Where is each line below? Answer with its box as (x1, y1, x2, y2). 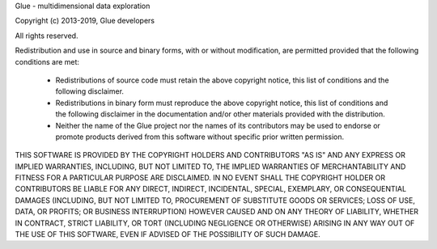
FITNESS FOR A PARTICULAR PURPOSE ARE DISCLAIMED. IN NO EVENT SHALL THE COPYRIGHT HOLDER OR (15, 173, 386, 183)
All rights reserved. (15, 31, 78, 40)
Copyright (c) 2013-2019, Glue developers (15, 16, 155, 26)
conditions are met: (15, 57, 80, 66)
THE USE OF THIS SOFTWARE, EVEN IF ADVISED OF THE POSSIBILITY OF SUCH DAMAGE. (15, 230, 321, 239)
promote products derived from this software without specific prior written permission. (55, 132, 345, 141)
